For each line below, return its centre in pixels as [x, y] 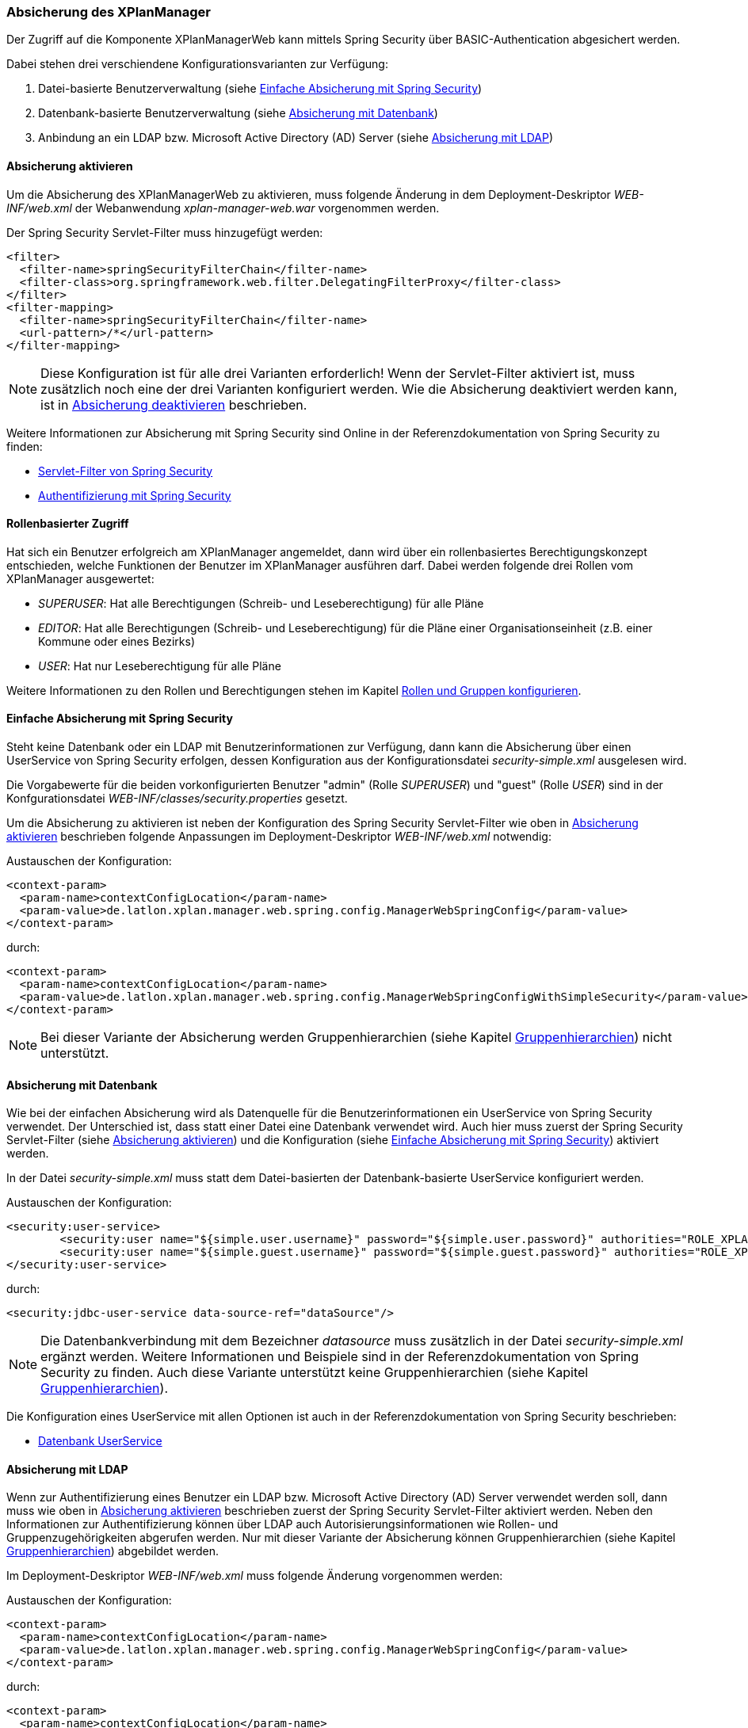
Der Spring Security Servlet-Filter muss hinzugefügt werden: [165, 232]
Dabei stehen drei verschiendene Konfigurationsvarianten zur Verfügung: [197, 64]
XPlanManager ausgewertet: [80, 578]
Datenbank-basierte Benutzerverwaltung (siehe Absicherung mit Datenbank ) [238, 113]
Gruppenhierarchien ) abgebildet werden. [113, 1551]
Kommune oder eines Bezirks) [116, 641]
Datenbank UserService [100, 1441]
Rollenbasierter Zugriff [68, 524]
